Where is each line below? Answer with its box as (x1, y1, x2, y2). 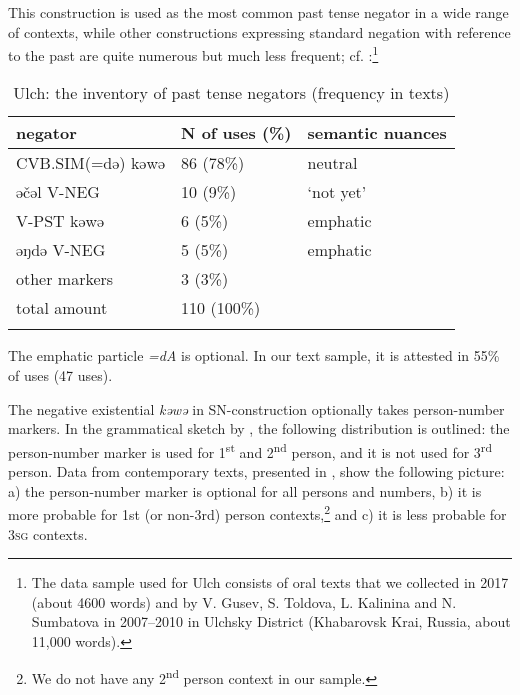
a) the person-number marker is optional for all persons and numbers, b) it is (8, 480, 482, 501)
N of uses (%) (181, 121, 292, 145)
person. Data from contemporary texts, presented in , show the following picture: (8, 461, 505, 482)
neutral (307, 151, 358, 175)
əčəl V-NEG (16, 180, 100, 204)
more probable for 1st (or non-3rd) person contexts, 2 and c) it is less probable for (8, 501, 507, 524)
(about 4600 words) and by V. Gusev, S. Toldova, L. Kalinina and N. (31, 591, 457, 612)
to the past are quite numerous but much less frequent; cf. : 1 (8, 42, 379, 65)
